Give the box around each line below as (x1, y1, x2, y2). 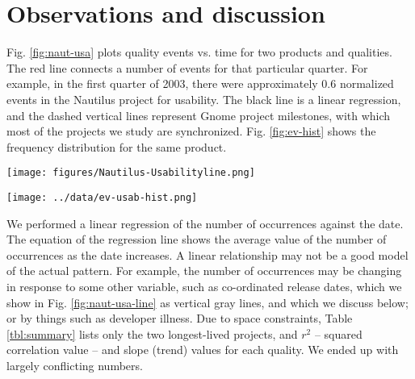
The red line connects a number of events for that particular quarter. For (6, 59, 368, 76)
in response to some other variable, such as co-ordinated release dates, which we (6, 277, 402, 294)
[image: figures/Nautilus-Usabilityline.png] (6, 167, 255, 179)
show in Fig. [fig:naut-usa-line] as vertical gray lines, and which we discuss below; (6, 294, 409, 310)
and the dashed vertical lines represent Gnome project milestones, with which (6, 106, 391, 123)
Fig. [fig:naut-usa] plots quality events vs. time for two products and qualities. (6, 44, 392, 60)
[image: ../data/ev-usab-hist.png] (6, 191, 198, 203)
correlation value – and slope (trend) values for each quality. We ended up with (6, 341, 399, 358)
